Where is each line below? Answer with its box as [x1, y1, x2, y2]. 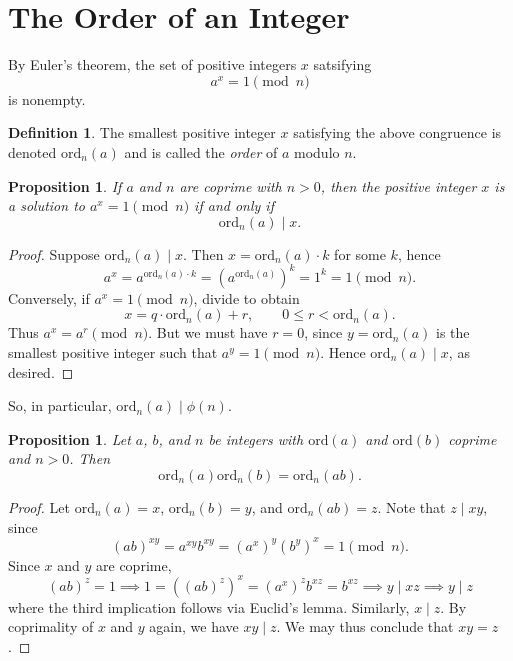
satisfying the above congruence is [293, 122, 502, 143]
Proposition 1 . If [8, 175, 122, 196]
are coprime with [179, 175, 282, 196]
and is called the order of [124, 141, 278, 162]
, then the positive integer [320, 175, 477, 196]
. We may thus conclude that [276, 616, 454, 637]
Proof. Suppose [8, 243, 100, 264]
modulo [294, 141, 340, 162]
